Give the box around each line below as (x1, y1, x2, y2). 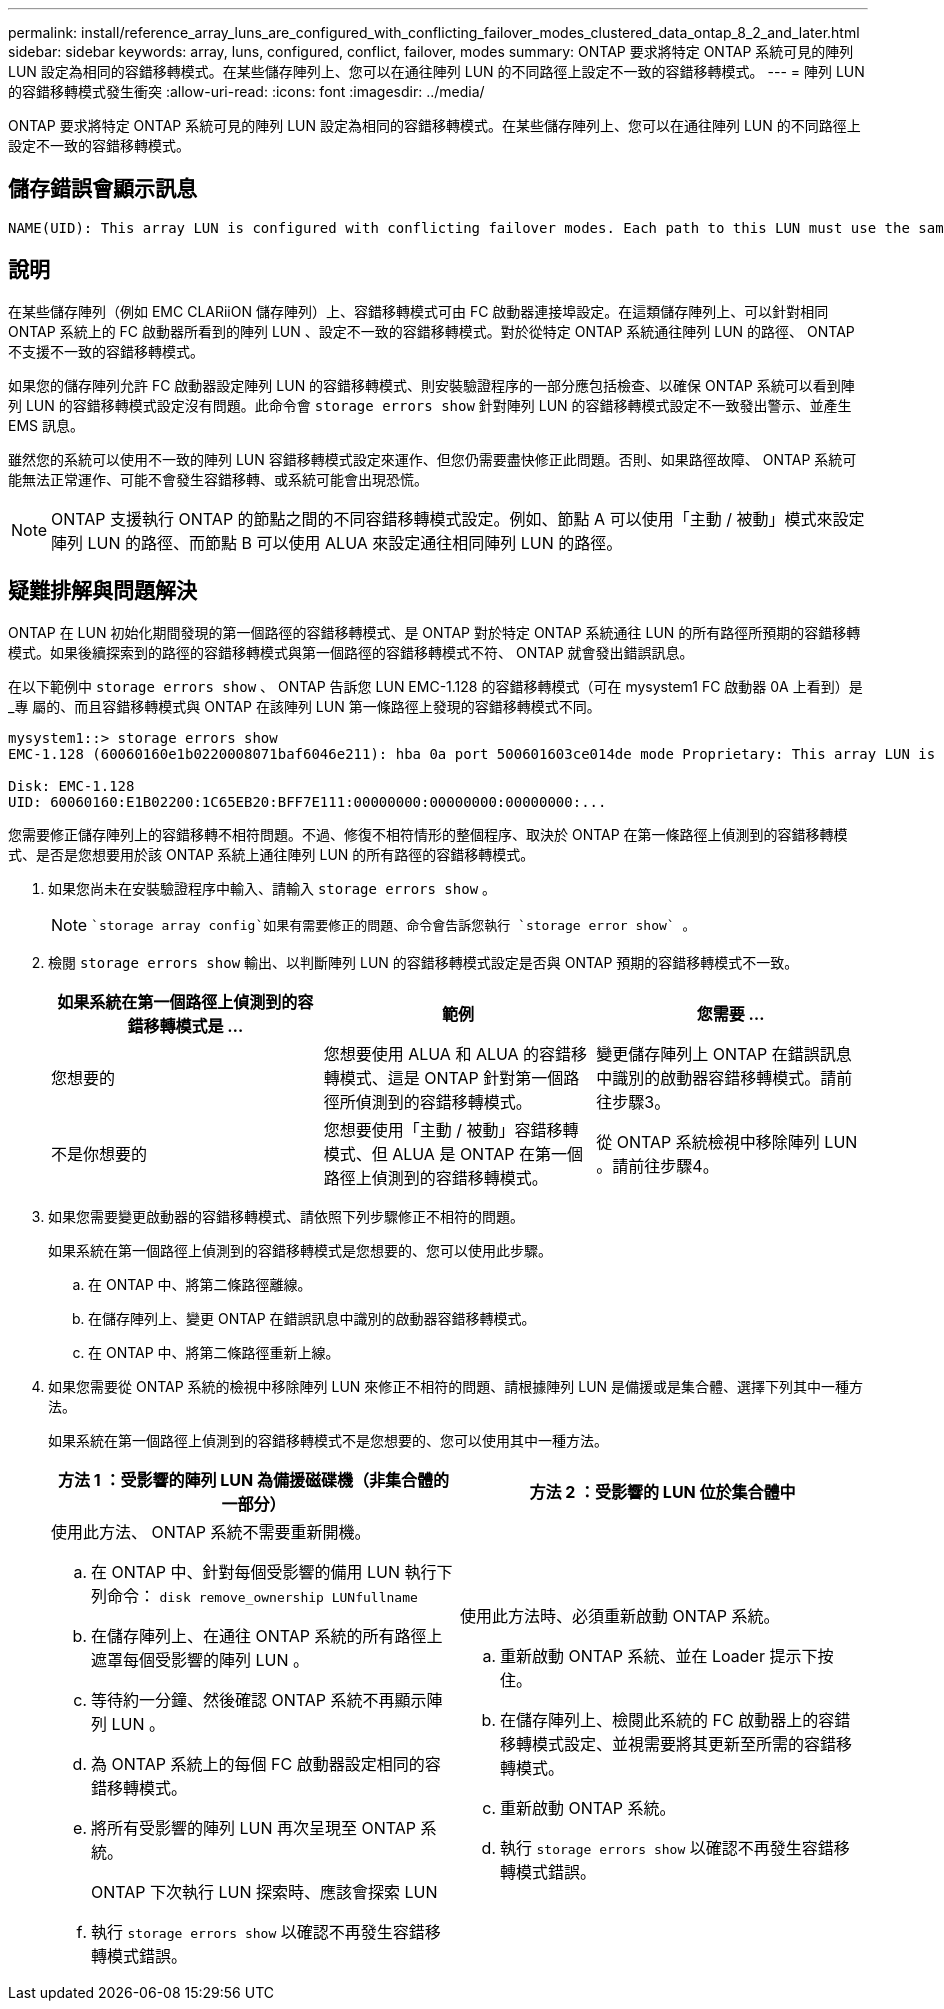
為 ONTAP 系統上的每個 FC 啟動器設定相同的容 (91, 1753, 441, 1774)
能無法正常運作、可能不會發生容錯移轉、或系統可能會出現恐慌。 (8, 470, 428, 488)
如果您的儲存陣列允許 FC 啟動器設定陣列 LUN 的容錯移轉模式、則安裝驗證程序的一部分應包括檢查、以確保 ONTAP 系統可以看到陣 (8, 376, 855, 394)
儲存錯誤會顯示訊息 (8, 176, 197, 202)
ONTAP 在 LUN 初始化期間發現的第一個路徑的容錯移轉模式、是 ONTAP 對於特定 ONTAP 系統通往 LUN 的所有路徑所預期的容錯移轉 (8, 623, 861, 641)
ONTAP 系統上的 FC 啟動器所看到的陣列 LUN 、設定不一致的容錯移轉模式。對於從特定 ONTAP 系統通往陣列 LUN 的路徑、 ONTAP (8, 322, 855, 340)
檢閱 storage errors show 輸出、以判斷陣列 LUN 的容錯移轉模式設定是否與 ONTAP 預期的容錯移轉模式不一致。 (48, 953, 799, 971)
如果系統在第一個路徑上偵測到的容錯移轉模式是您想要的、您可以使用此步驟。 (48, 1241, 552, 1259)
